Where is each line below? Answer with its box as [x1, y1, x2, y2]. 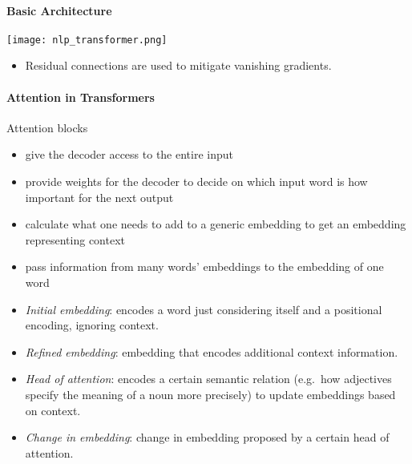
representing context [25, 231, 126, 248]
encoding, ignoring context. [25, 317, 159, 333]
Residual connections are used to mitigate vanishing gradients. [25, 57, 332, 74]
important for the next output [25, 188, 174, 205]
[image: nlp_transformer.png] [6, 34, 168, 46]
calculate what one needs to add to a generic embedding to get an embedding [25, 216, 406, 232]
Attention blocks [6, 119, 88, 135]
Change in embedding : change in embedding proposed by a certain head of [25, 429, 390, 446]
